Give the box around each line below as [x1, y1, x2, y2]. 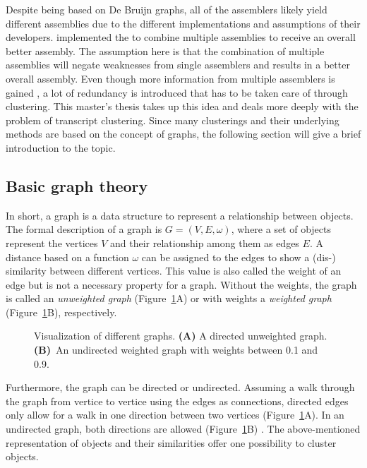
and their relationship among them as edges [110, 235, 299, 250]
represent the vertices [6, 235, 98, 250]
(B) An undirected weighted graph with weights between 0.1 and [34, 342, 318, 357]
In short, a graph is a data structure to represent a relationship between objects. [6, 208, 354, 222]
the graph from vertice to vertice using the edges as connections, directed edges [6, 393, 349, 408]
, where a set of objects [231, 222, 332, 236]
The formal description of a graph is [6, 222, 162, 236]
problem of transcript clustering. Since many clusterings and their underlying [6, 112, 339, 127]
